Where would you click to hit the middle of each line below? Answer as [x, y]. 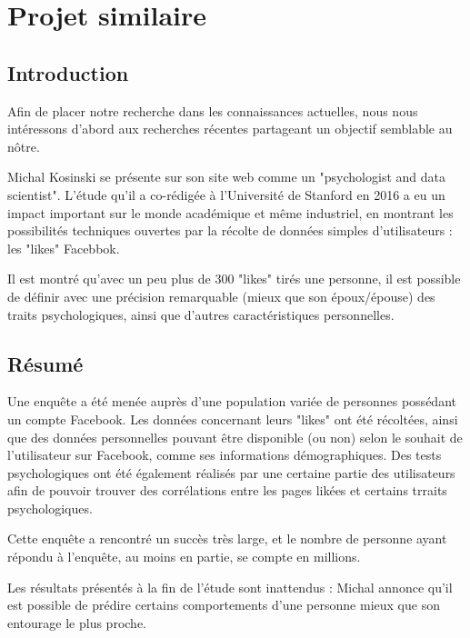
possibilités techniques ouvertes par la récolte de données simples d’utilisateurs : [230, 230]
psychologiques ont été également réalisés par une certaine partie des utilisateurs [231, 472]
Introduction [68, 72]
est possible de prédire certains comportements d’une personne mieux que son [224, 605]
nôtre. [24, 146]
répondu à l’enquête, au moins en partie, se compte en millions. [184, 557]
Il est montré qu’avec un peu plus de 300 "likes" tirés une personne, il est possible [234, 279]
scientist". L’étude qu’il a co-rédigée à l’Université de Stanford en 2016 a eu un [226, 194]
